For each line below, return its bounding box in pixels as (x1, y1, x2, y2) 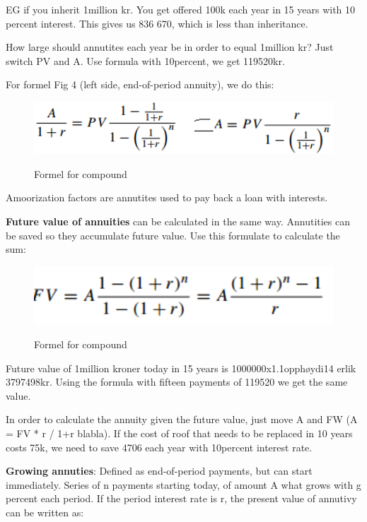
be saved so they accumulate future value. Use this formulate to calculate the (6, 227, 340, 242)
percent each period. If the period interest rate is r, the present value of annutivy (6, 491, 357, 506)
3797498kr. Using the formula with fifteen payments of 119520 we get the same (6, 374, 348, 389)
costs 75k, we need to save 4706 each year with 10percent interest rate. (6, 439, 313, 454)
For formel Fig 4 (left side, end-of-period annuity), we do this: (6, 77, 274, 92)
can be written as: (6, 505, 84, 519)
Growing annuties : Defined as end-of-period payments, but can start (6, 463, 313, 478)
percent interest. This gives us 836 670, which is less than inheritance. (6, 16, 308, 30)
